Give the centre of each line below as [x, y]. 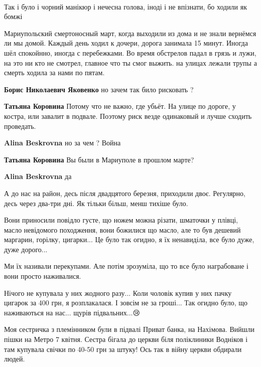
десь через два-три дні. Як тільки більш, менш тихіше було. [96, 203]
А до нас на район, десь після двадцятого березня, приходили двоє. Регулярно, [125, 193]
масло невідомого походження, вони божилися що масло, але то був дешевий [122, 229]
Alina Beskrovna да [38, 176]
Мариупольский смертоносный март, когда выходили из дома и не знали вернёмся [130, 33]
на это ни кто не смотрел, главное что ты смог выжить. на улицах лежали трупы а [130, 62]
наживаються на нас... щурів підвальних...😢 [72, 312]
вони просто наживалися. [43, 276]
